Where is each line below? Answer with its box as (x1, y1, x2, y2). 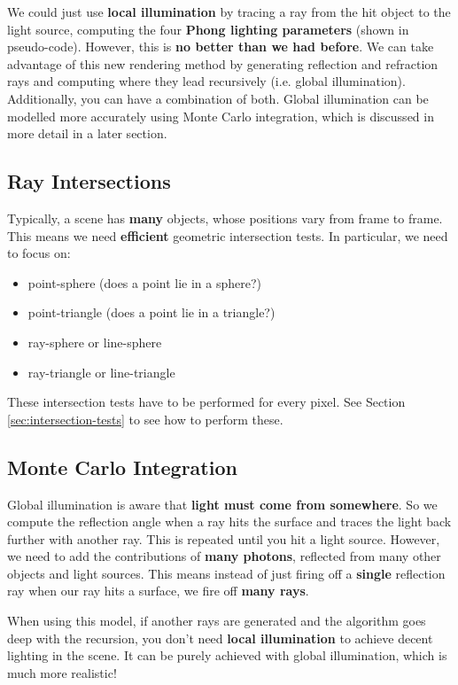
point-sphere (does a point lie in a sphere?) (27, 273, 261, 292)
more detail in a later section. (7, 124, 167, 143)
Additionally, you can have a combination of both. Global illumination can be (7, 89, 429, 107)
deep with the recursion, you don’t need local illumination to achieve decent (7, 628, 433, 647)
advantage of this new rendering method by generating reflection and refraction (7, 54, 439, 73)
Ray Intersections (7, 167, 171, 195)
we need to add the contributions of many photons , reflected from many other (7, 547, 441, 565)
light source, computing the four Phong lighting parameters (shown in (7, 19, 409, 38)
